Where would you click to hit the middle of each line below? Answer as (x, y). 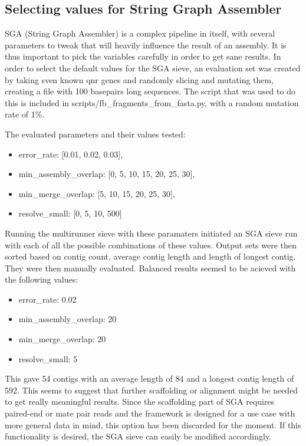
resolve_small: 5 (48, 358)
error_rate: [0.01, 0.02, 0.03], (71, 154)
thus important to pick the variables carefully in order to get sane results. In (143, 56)
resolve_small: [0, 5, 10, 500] (70, 213)
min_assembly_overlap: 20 (68, 319)
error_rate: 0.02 (47, 299)
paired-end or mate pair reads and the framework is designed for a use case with (150, 413)
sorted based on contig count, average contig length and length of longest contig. (150, 256)
